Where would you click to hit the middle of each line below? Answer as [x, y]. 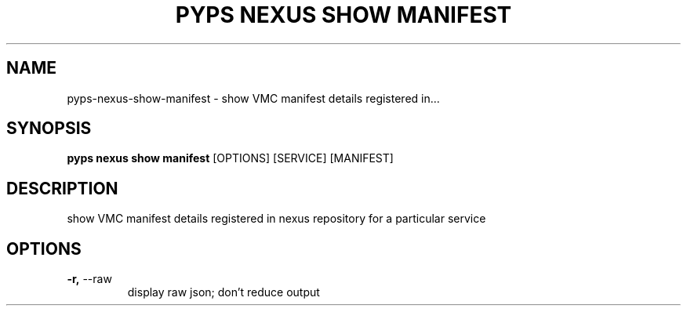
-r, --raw [89, 279]
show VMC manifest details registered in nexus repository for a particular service [276, 219]
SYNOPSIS [49, 129]
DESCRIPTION [62, 188]
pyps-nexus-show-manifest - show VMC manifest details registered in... [253, 98]
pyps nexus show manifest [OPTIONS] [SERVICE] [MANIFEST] [230, 158]
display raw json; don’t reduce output [224, 292]
